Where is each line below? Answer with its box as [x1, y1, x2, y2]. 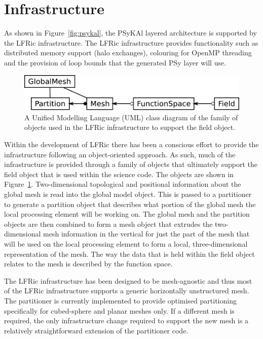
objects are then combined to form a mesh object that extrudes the [4, 218, 213, 229]
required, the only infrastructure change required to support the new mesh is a [4, 315, 249, 326]
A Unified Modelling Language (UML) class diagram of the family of [24, 112, 238, 122]
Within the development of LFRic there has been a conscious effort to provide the [4, 139, 259, 150]
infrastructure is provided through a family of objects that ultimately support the [4, 159, 257, 169]
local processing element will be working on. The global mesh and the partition [4, 209, 250, 219]
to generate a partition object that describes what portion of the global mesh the [4, 198, 256, 209]
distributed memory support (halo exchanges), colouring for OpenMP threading [4, 47, 252, 58]
